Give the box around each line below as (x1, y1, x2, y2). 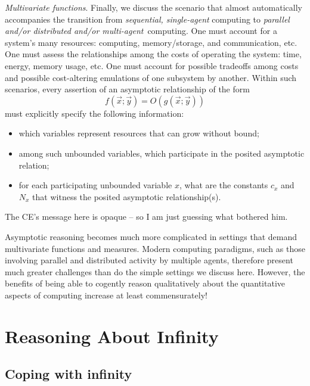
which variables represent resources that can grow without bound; (18, 127, 259, 139)
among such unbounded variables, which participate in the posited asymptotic (18, 147, 305, 159)
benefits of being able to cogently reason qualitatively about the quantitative (5, 277, 286, 289)
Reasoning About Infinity (5, 323, 219, 348)
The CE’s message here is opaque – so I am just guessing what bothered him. (5, 210, 288, 223)
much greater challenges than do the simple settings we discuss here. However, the (5, 265, 305, 278)
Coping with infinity (5, 365, 132, 383)
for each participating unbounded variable (18, 179, 172, 191)
